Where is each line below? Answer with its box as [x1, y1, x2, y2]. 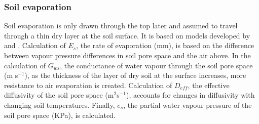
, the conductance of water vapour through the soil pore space [60, 60, 253, 70]
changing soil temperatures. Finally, [4, 99, 115, 110]
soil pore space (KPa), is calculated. [4, 109, 116, 120]
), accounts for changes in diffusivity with [126, 90, 255, 100]
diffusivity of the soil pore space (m [4, 90, 114, 100]
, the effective [188, 79, 230, 90]
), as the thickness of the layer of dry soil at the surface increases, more [24, 70, 246, 80]
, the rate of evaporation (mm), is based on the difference [76, 40, 254, 51]
